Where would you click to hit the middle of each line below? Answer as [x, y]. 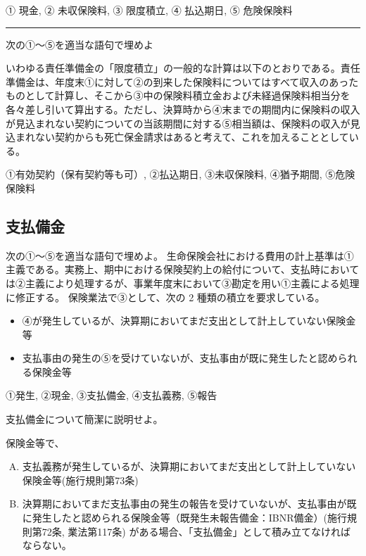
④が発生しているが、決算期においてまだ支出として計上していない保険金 [189, 321]
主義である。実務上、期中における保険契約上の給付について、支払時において [183, 269]
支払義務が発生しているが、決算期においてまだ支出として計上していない [189, 466]
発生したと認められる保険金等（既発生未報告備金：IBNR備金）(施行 [190, 518]
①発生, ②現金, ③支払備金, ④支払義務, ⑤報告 [112, 395]
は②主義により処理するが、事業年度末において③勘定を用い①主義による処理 [183, 283]
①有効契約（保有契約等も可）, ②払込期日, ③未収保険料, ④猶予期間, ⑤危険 [181, 174]
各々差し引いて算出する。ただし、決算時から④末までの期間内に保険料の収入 [183, 109]
